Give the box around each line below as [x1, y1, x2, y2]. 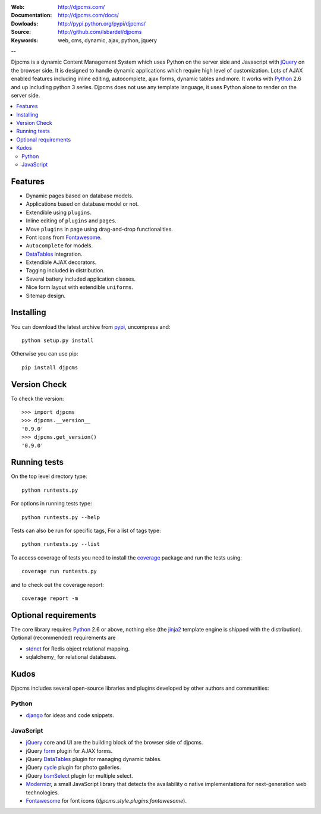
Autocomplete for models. [26, 242, 93, 249]
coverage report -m [21, 595, 78, 602]
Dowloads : [11, 20, 39, 27]
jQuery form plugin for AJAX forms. [26, 747, 113, 755]
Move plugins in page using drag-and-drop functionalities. [26, 225, 174, 232]
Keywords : [11, 36, 39, 44]
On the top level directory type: [11, 473, 87, 480]
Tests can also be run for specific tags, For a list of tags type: [11, 527, 161, 535]
